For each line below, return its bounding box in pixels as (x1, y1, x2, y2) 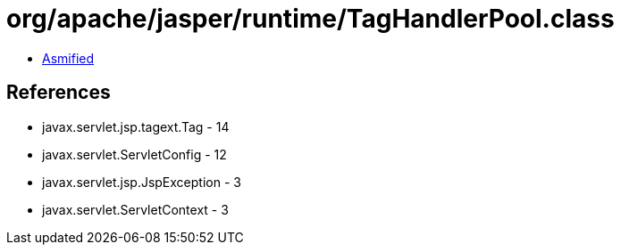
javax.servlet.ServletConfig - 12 (42, 146, 227, 162)
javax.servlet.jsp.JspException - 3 (42, 174, 241, 190)
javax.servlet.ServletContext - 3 (42, 201, 229, 217)
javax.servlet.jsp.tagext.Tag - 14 (42, 118, 230, 134)
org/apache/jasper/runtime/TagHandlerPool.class (6, 4, 615, 34)
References (6, 81, 111, 104)
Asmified (42, 50, 95, 66)
